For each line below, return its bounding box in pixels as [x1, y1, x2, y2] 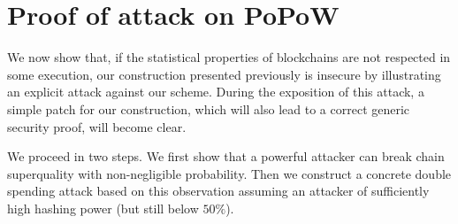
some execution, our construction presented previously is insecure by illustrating [7, 65, 441, 83]
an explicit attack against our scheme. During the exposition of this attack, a [7, 82, 424, 101]
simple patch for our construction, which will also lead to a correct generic [7, 99, 410, 118]
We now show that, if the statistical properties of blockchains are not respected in [7, 48, 451, 66]
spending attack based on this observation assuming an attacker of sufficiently [7, 182, 430, 200]
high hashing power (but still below [7, 198, 199, 217]
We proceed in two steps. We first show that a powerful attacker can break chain [7, 147, 445, 166]
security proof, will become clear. [7, 117, 187, 135]
